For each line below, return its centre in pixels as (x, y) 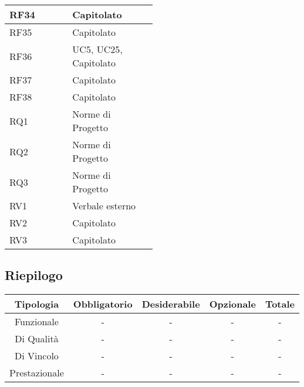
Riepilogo (34, 275)
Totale (280, 304)
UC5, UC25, (97, 49)
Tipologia (37, 304)
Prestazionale (37, 373)
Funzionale (36, 322)
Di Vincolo (36, 356)
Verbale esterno (104, 206)
